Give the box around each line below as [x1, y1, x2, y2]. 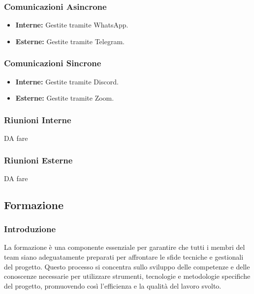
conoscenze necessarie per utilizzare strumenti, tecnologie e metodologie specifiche [4, 271, 251, 281]
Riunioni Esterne [4, 154, 73, 166]
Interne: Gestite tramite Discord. [15, 76, 119, 86]
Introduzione [4, 223, 56, 235]
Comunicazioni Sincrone [4, 57, 101, 69]
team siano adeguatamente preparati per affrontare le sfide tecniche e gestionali [4, 252, 244, 262]
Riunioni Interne [4, 113, 71, 126]
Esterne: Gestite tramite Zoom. [15, 93, 114, 103]
